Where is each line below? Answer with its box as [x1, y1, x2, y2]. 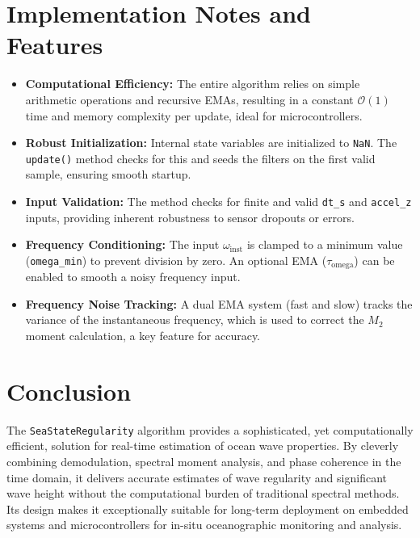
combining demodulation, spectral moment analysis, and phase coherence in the [6, 453, 401, 470]
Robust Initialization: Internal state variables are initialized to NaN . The [25, 134, 397, 151]
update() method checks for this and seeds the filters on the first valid [25, 149, 376, 166]
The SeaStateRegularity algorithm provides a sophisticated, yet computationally [6, 421, 414, 438]
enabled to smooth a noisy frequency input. [25, 268, 241, 285]
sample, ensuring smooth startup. [25, 166, 191, 183]
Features [6, 28, 103, 61]
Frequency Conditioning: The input [25, 236, 220, 253]
